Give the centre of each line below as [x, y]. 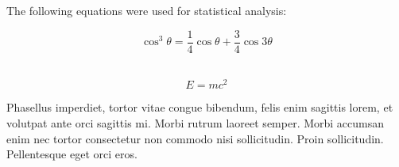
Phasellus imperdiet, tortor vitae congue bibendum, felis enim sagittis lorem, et [200, 107]
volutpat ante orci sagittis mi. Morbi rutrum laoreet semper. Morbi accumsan [196, 122]
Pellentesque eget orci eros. [72, 154]
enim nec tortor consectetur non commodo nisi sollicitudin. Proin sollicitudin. [195, 138]
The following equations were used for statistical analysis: [147, 10]
